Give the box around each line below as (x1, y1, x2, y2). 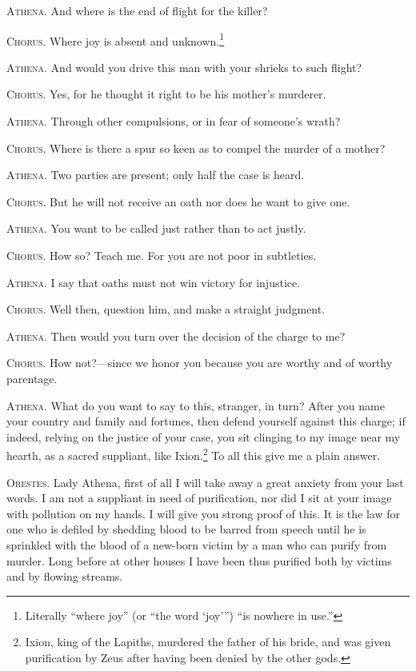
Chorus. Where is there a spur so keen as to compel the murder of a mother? (6, 139, 386, 156)
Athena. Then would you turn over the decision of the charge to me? (6, 327, 346, 344)
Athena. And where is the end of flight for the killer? (6, 2, 268, 18)
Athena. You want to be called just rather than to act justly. (6, 220, 306, 237)
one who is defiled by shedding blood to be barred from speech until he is (6, 521, 366, 537)
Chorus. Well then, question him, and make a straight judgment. (6, 301, 326, 318)
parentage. (6, 369, 58, 386)
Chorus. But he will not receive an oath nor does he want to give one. (6, 193, 350, 210)
